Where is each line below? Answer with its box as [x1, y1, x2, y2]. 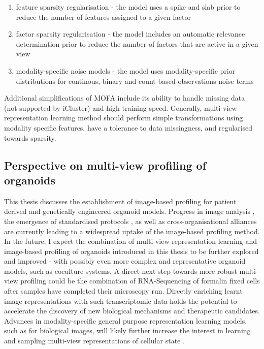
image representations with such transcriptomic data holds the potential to [4, 295, 237, 306]
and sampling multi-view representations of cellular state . [4, 335, 185, 346]
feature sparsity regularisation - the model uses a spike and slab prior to [16, 2, 241, 12]
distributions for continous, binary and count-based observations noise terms [16, 75, 254, 86]
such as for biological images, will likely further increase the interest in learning [4, 325, 251, 336]
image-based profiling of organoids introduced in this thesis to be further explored [4, 245, 259, 256]
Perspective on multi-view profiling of [4, 157, 207, 173]
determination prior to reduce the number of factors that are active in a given [16, 38, 258, 49]
